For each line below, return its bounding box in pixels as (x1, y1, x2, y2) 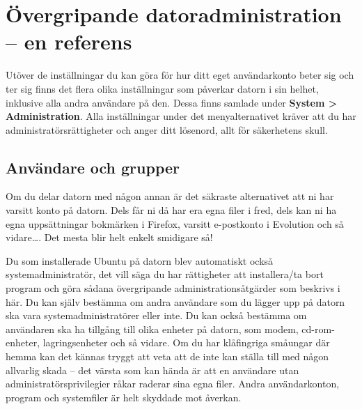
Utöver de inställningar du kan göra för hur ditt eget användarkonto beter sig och (6, 68, 354, 82)
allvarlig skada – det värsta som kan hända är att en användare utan (6, 362, 299, 377)
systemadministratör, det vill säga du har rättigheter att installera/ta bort (6, 267, 324, 281)
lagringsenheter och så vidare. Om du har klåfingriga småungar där (42, 335, 330, 350)
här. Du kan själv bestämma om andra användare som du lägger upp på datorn (6, 294, 345, 309)
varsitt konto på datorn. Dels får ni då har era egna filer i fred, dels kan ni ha (6, 203, 337, 217)
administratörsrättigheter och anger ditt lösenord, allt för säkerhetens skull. (6, 122, 328, 137)
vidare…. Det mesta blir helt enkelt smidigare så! (6, 230, 213, 245)
